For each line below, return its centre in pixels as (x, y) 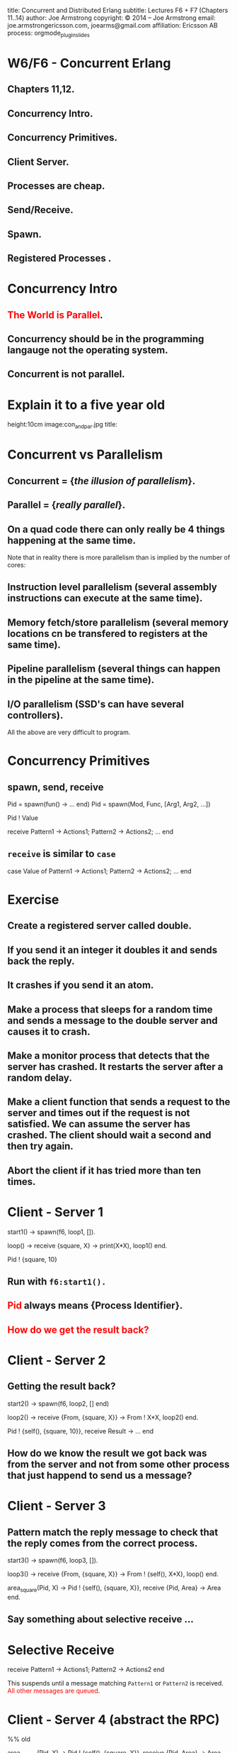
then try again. (40, 1146)
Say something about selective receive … (101, 1619)
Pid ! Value (23, 818)
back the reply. (41, 961)
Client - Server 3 (57, 1506)
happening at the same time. (72, 540)
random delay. (40, 1077)
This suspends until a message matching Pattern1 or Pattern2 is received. (116, 1683)
